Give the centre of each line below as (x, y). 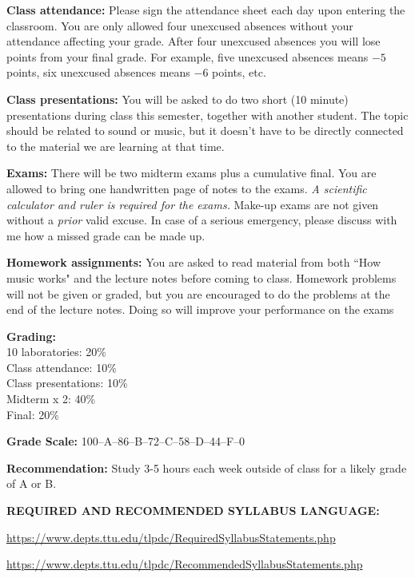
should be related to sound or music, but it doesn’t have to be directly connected (205, 131)
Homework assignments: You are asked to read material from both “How (194, 262)
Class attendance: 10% (62, 367)
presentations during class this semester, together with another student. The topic (207, 115)
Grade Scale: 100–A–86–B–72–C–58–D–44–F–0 (126, 441)
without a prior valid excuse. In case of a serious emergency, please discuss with (202, 220)
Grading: (31, 336)
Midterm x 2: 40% (51, 399)
